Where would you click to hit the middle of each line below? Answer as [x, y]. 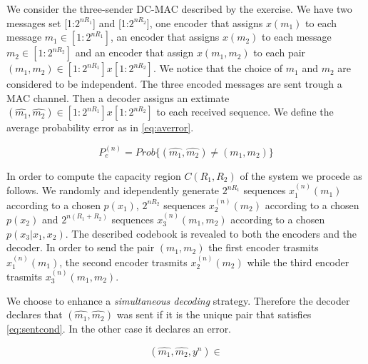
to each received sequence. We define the [245, 112]
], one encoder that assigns [205, 22]
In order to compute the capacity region [94, 175]
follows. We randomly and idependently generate [113, 190]
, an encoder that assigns [165, 37]
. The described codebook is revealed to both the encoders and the [211, 233]
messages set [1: [41, 22]
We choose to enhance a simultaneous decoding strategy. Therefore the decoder [178, 300]
